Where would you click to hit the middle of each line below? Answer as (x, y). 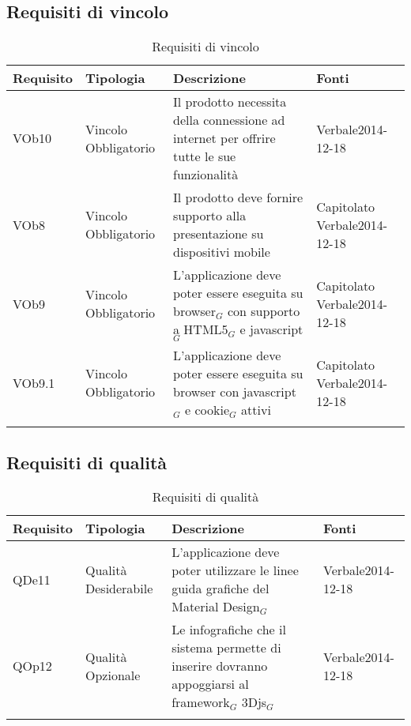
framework (201, 702)
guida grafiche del (221, 589)
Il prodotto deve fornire (238, 197)
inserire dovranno (220, 666)
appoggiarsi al (210, 684)
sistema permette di (226, 648)
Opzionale (113, 675)
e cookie (207, 410)
